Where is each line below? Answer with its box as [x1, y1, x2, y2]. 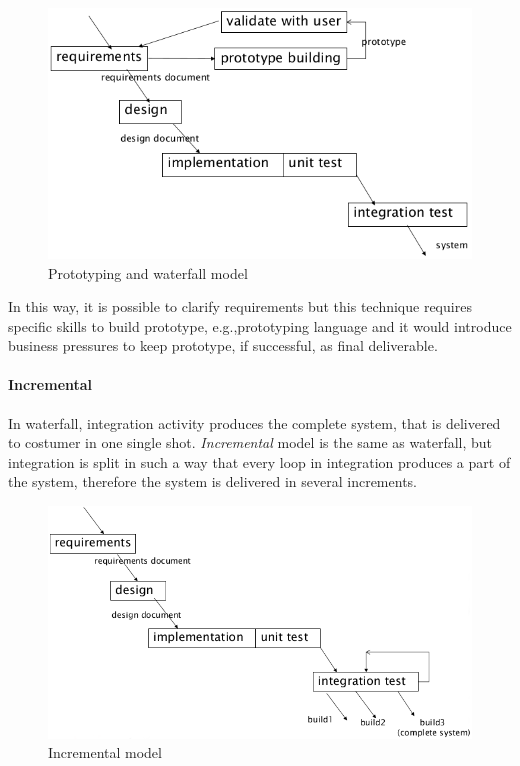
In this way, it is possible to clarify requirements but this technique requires [8, 296, 472, 317]
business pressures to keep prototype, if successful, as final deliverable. [8, 335, 438, 356]
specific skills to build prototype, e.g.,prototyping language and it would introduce [8, 315, 512, 336]
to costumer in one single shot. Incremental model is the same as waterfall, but [8, 432, 493, 453]
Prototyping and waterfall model [48, 262, 248, 283]
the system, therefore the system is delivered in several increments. [8, 471, 417, 492]
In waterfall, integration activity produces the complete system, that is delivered [8, 412, 501, 433]
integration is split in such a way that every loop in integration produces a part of [8, 451, 511, 472]
